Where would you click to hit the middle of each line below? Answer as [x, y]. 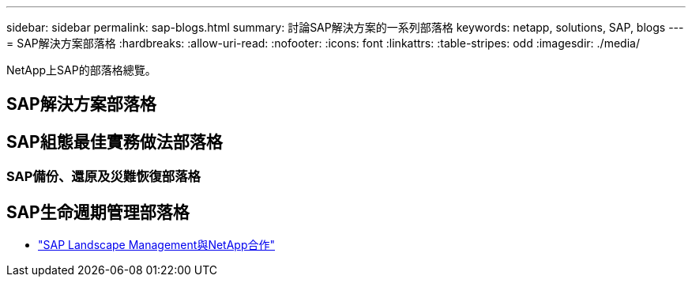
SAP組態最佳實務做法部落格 [115, 141]
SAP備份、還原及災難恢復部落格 [103, 177]
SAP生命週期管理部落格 [98, 212]
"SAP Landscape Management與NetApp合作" [157, 245]
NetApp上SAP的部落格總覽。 [81, 70]
